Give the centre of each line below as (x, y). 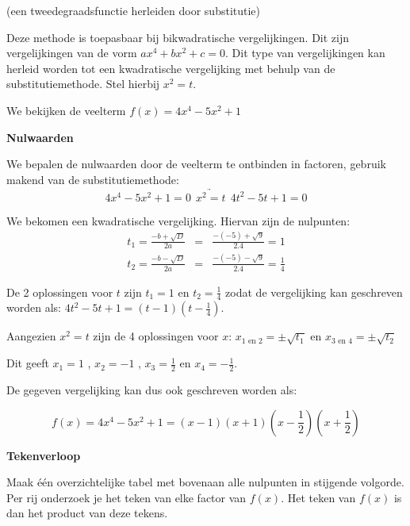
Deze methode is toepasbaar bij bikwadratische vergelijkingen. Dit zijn (178, 37)
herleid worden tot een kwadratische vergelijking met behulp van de (171, 68)
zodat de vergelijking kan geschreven (314, 292)
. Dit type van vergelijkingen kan (305, 53)
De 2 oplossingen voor (60, 292)
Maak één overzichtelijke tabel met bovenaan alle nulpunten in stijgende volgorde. (205, 482)
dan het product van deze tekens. (87, 513)
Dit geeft (28, 363)
